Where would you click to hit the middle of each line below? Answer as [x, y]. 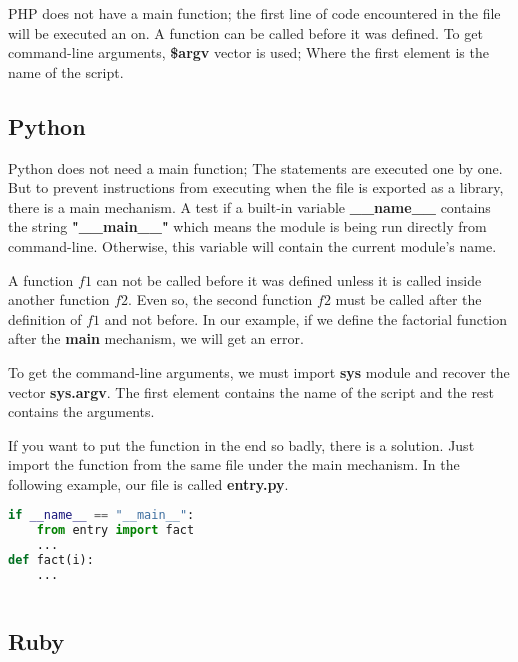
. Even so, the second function [220, 299]
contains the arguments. [81, 411]
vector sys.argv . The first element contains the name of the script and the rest [251, 391]
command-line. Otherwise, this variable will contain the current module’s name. [252, 245]
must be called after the [408, 299]
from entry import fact [115, 530]
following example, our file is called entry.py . [148, 483]
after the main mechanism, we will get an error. [156, 338]
